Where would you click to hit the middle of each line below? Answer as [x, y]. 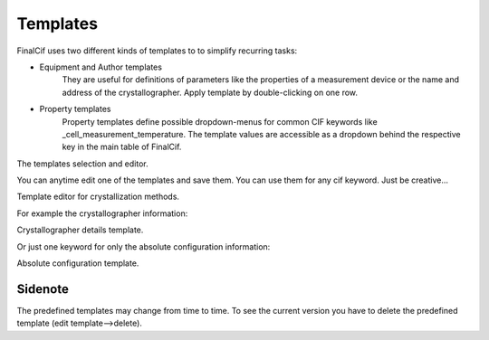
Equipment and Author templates [101, 67]
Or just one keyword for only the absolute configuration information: [144, 246]
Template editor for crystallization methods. [98, 197]
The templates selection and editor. [82, 164]
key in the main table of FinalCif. [122, 147]
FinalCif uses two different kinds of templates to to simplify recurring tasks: [157, 51]
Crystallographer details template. [80, 230]
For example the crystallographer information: [102, 213]
